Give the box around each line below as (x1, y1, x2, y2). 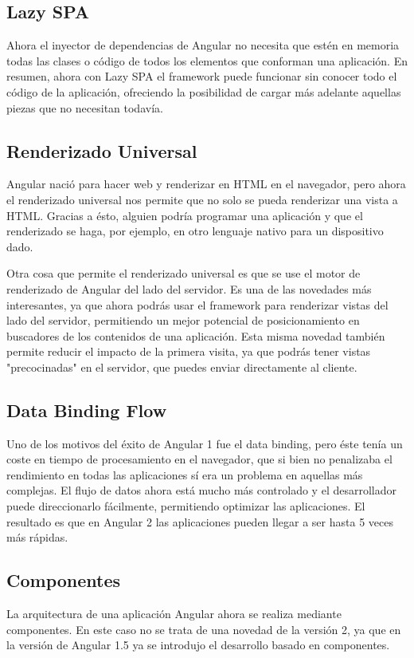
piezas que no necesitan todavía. (6, 99, 163, 116)
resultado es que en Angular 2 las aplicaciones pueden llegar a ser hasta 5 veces (6, 513, 393, 530)
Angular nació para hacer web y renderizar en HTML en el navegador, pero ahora (6, 175, 406, 192)
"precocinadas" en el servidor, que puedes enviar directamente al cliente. (6, 358, 357, 375)
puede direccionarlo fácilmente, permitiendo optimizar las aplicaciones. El (6, 498, 365, 514)
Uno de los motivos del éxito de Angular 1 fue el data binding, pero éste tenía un (6, 435, 403, 451)
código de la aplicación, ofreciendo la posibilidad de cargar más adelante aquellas (6, 83, 401, 100)
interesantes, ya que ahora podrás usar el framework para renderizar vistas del (6, 296, 389, 313)
